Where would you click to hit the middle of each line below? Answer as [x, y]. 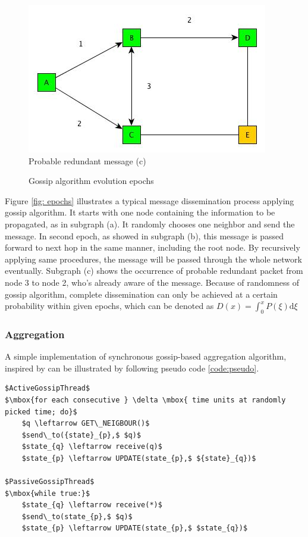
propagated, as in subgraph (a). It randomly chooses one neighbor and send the [150, 224]
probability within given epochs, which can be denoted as [109, 306]
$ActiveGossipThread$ [48, 388]
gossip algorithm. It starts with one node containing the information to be [140, 212]
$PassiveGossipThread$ [50, 482]
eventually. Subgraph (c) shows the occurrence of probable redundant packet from [154, 271]
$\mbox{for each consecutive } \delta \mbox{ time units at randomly [145, 400]
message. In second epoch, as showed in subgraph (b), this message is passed [144, 235]
